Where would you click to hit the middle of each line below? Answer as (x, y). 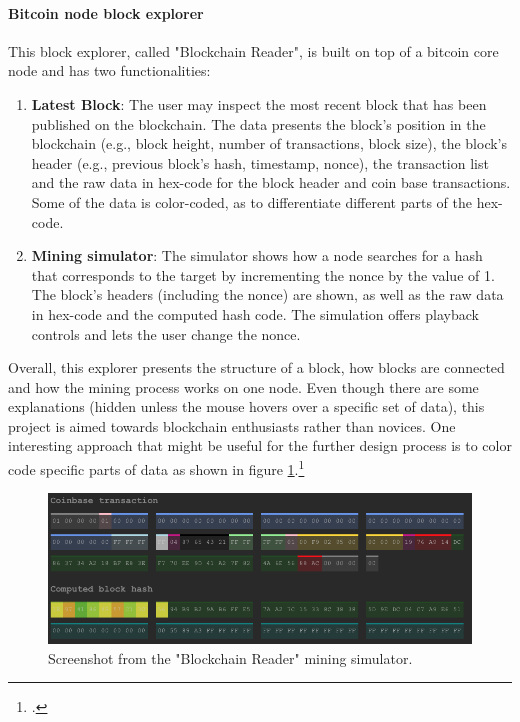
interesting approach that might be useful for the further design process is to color (260, 445)
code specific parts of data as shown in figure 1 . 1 (156, 467)
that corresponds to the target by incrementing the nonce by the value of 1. (263, 274)
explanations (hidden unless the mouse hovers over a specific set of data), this (246, 406)
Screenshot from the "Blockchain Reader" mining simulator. (230, 657)
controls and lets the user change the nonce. (166, 333)
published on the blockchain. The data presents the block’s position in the (258, 123)
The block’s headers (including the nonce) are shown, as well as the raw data (267, 294)
